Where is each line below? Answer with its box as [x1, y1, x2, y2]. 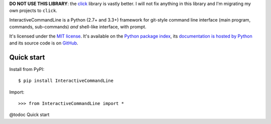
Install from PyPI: [9, 66, 45, 72]
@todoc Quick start [9, 111, 50, 117]
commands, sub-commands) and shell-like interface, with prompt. [9, 24, 147, 30]
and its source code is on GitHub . [9, 40, 79, 46]
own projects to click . [9, 7, 58, 13]
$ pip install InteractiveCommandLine [18, 78, 114, 83]
